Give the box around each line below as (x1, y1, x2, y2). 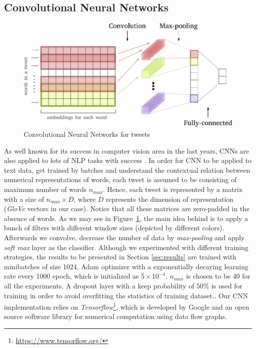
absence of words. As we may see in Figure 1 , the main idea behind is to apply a (4, 213, 248, 223)
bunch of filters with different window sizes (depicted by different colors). (4, 222, 224, 233)
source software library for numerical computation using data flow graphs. (4, 311, 227, 321)
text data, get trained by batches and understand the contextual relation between (4, 164, 251, 175)
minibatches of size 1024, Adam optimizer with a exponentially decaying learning (4, 261, 249, 271)
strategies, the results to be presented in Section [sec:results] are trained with (4, 252, 237, 262)
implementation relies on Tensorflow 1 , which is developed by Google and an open (4, 300, 249, 312)
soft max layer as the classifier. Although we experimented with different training (4, 242, 249, 252)
